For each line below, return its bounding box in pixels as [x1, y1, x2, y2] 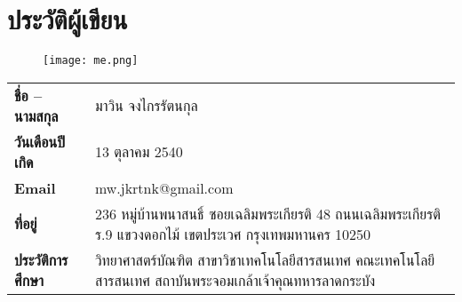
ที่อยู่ [14, 213, 37, 234]
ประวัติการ [14, 249, 68, 270]
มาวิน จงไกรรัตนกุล [94, 95, 198, 116]
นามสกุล [14, 105, 59, 126]
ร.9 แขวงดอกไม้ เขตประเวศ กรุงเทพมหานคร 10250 [94, 223, 371, 244]
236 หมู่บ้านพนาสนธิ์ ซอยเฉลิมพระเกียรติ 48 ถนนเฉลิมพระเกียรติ [94, 203, 441, 224]
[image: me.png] [43, 54, 139, 68]
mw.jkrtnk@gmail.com [94, 177, 234, 198]
